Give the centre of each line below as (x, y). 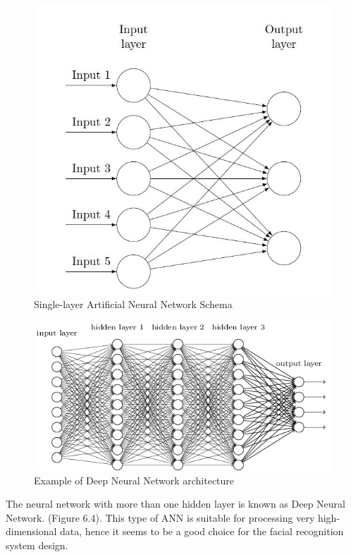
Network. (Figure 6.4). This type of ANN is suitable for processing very (160, 517)
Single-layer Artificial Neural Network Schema (133, 304)
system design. (37, 545)
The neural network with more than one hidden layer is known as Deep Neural (175, 504)
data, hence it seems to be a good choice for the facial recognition (202, 531)
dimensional (31, 531)
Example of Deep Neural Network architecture (134, 480)
